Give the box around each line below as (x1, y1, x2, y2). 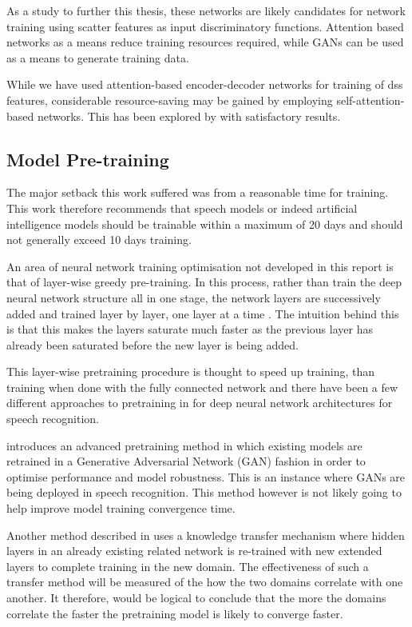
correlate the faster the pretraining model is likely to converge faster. (6, 605, 343, 621)
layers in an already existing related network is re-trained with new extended (6, 542, 382, 559)
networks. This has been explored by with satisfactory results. (37, 107, 341, 124)
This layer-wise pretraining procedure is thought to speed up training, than (6, 363, 375, 380)
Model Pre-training (6, 146, 169, 171)
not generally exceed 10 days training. (6, 231, 192, 248)
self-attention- (336, 91, 405, 108)
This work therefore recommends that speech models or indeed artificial (6, 199, 358, 216)
